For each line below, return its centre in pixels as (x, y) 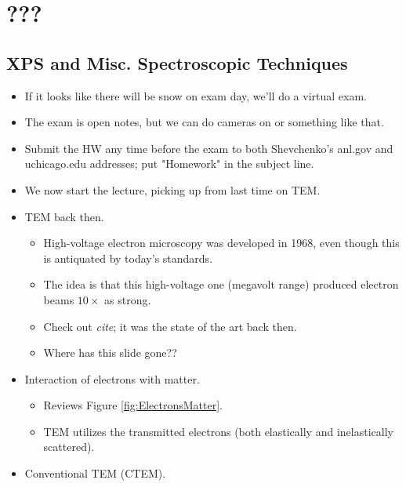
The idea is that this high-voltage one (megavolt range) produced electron (221, 284)
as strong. (128, 299)
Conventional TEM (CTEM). (95, 473)
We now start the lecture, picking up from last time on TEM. (172, 189)
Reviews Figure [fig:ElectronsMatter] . (133, 405)
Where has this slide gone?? (110, 353)
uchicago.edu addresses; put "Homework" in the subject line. (169, 164)
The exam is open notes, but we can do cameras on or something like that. (204, 122)
